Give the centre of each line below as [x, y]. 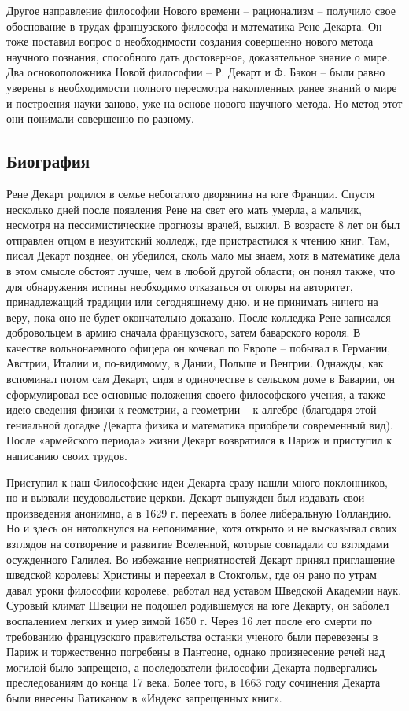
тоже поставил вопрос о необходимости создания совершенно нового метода [190, 41]
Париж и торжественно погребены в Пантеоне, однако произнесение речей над [196, 652]
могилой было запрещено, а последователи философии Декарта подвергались [192, 667]
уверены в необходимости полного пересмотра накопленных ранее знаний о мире [202, 87]
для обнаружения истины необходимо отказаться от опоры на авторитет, [180, 286]
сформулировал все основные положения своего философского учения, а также [196, 394]
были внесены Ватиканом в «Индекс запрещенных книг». [144, 697]
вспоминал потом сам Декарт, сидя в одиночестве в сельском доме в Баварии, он [201, 379]
